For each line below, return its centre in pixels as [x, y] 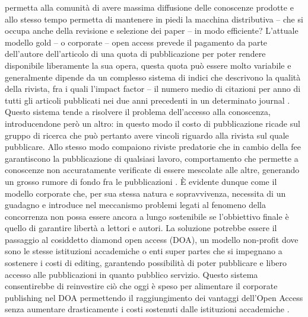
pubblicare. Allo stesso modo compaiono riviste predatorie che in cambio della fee [153, 147]
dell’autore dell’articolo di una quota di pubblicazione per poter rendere [135, 54]
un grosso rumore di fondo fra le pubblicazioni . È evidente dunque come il [141, 181]
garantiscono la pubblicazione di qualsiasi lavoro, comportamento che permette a [152, 158]
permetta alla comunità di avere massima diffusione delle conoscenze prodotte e [149, 7]
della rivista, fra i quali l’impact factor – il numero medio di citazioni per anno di [153, 89]
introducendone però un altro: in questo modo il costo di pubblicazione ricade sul [153, 123]
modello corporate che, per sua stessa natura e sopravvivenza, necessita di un [145, 193]
